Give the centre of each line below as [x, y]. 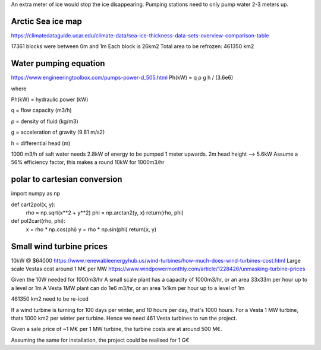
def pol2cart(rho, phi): [38, 221]
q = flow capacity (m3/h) [41, 111]
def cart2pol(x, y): [33, 204]
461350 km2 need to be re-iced [50, 299]
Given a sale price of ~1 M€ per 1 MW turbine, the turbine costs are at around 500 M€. [117, 329]
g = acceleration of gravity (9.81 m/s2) [58, 132]
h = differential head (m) [41, 143]
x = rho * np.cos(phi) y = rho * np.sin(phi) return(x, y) [91, 229]
